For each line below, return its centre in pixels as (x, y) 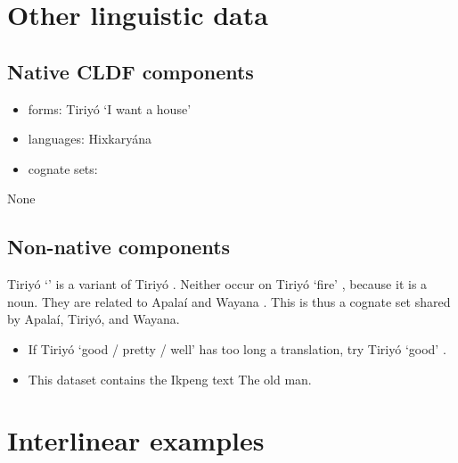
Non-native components (119, 247)
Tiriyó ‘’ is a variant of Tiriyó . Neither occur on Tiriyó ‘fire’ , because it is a (217, 284)
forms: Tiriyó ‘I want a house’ (110, 108)
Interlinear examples (136, 440)
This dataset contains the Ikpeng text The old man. (170, 379)
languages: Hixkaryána (90, 139)
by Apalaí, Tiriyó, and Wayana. (94, 319)
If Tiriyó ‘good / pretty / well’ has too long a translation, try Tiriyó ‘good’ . (237, 348)
